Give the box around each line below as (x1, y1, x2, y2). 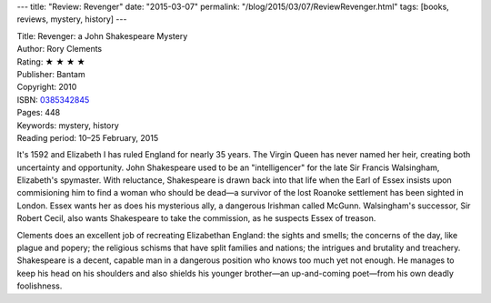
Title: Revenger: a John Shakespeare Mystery (16, 30, 188, 41)
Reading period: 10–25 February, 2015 (16, 132, 159, 143)
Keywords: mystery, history (16, 119, 120, 131)
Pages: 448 (16, 107, 61, 118)
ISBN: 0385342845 (16, 94, 90, 105)
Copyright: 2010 (16, 82, 77, 93)
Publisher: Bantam (16, 68, 85, 79)
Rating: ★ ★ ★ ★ (16, 56, 85, 67)
